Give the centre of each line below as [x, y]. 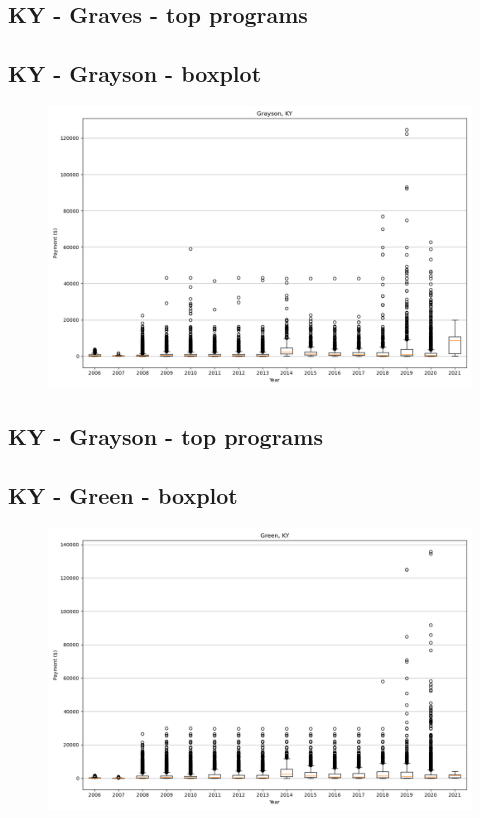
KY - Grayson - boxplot [135, 73]
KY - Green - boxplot [123, 495]
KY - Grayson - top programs [165, 436]
